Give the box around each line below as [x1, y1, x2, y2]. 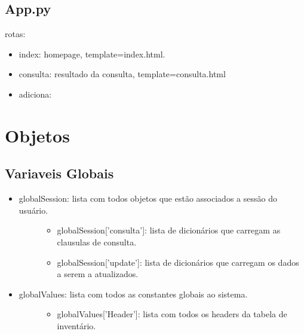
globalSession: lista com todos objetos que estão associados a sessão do [19, 192, 277, 205]
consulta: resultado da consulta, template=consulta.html [19, 68, 226, 80]
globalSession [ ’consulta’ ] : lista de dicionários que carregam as [57, 224, 281, 236]
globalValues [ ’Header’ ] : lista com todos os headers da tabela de [57, 308, 287, 320]
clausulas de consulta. [57, 235, 137, 248]
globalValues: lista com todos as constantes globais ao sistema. [19, 287, 248, 300]
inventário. [57, 319, 96, 332]
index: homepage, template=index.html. [19, 47, 165, 60]
